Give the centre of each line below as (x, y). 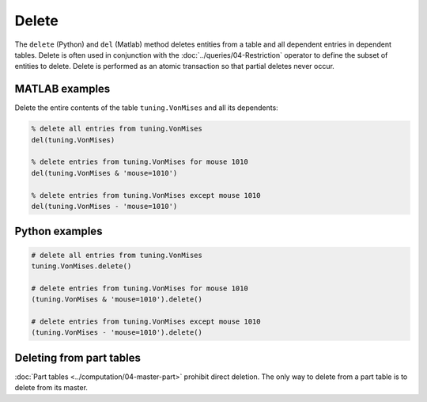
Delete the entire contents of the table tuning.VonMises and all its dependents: (146, 108)
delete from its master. (51, 388)
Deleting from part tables (78, 357)
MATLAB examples (62, 89)
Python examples (59, 231)
